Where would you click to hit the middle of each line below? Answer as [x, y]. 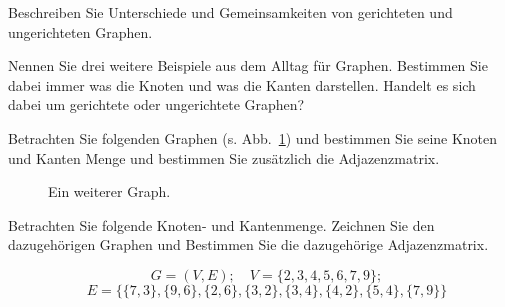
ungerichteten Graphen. [80, 31]
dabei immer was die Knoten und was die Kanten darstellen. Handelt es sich [242, 84]
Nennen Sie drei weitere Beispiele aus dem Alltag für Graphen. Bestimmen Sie [248, 65]
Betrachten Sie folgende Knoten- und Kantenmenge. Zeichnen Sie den [221, 224]
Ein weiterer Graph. [109, 191]
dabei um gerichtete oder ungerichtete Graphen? [156, 104]
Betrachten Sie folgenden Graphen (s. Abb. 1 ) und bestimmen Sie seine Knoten [253, 137]
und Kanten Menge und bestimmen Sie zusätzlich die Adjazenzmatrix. [224, 157]
